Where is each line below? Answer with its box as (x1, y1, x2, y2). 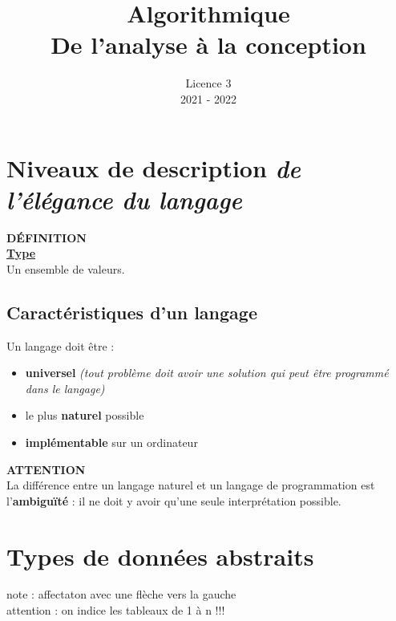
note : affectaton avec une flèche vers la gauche (6, 586, 236, 603)
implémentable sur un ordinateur (25, 433, 198, 450)
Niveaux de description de (6, 151, 301, 185)
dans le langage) (25, 379, 105, 396)
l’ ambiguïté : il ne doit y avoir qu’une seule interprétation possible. (6, 492, 341, 509)
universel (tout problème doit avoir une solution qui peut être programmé (25, 364, 389, 381)
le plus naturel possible (25, 407, 144, 424)
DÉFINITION (6, 229, 87, 246)
